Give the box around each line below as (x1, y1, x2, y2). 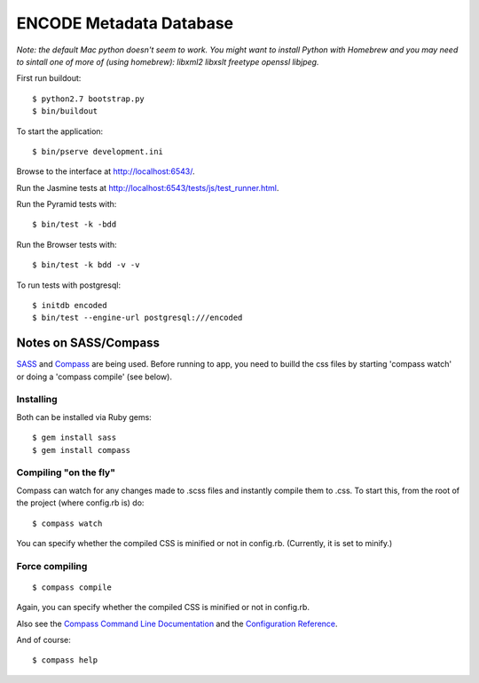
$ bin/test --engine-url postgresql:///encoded (32, 313, 243, 323)
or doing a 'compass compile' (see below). (16, 371, 173, 382)
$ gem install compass (32, 445, 131, 455)
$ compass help (32, 655, 98, 665)
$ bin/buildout (32, 107, 98, 116)
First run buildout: (16, 73, 82, 83)
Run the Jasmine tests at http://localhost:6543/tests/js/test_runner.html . (16, 182, 279, 193)
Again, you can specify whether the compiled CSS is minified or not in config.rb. (16, 602, 310, 613)
